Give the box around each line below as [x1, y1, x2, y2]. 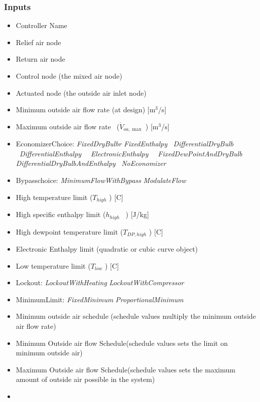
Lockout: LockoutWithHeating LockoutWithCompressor [16, 277, 184, 288]
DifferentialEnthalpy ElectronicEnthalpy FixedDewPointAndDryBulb [19, 148, 242, 158]
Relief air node [16, 37, 61, 47]
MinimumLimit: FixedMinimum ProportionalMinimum [16, 294, 184, 304]
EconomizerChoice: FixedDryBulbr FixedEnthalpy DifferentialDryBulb [16, 138, 233, 149]
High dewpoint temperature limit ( [16, 226, 123, 237]
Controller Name [16, 20, 67, 31]
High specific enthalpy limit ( [16, 209, 106, 220]
